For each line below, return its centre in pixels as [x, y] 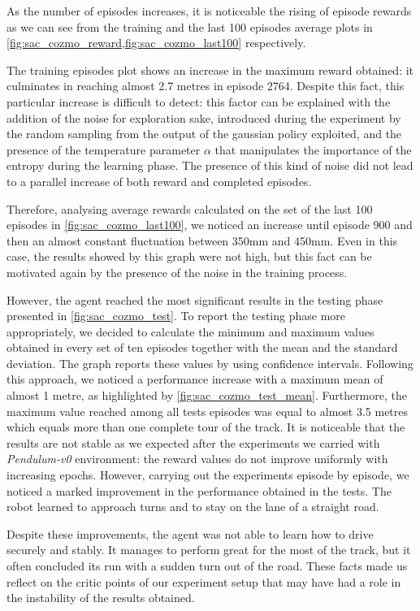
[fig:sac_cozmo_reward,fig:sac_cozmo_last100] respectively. [156, 43]
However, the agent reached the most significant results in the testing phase [195, 299]
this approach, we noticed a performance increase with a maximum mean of [195, 379]
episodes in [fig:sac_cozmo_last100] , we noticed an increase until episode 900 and [210, 225]
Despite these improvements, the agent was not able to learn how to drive [190, 533]
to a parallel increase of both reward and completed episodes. [159, 181]
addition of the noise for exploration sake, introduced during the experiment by [204, 117]
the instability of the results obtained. [101, 598]
